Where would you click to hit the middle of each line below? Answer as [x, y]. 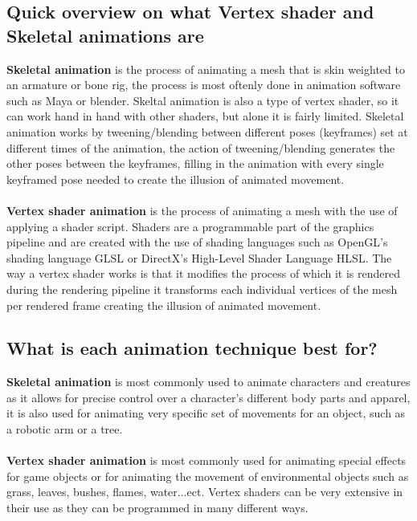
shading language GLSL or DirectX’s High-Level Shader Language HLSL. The [199, 257]
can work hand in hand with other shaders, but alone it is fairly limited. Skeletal [205, 116]
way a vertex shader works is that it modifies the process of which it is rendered [203, 273]
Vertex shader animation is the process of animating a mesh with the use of [202, 210]
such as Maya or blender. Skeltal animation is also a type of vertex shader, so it [203, 100]
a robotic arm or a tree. [65, 429]
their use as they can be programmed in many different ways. [157, 508]
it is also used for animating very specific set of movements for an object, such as [206, 413]
